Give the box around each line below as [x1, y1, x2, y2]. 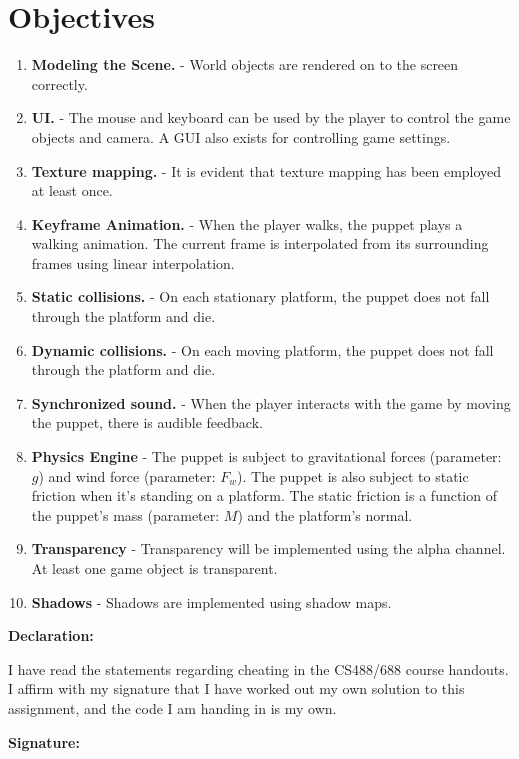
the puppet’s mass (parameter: [31, 504, 220, 525]
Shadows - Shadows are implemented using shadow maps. [31, 591, 392, 612]
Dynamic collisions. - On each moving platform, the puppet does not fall [31, 339, 494, 360]
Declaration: [8, 625, 94, 646]
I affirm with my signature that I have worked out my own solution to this [8, 678, 465, 699]
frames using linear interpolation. [31, 252, 235, 273]
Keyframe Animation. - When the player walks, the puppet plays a [31, 213, 463, 234]
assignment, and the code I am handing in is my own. [8, 697, 337, 718]
